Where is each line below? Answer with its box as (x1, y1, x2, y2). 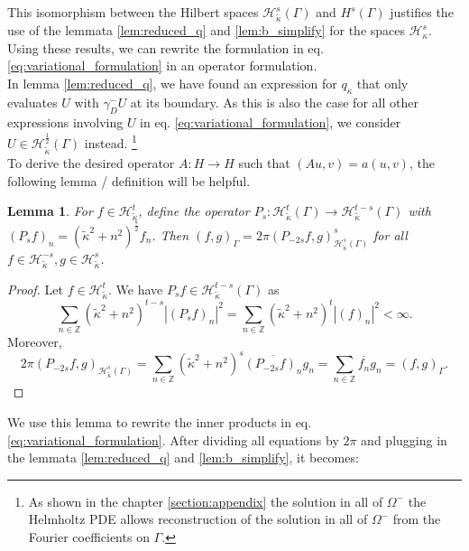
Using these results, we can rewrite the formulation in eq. (7, 38, 324, 57)
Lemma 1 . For (7, 201, 93, 220)
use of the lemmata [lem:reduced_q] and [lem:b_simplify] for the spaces (7, 21, 406, 40)
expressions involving (7, 112, 124, 131)
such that (238, 153, 290, 172)
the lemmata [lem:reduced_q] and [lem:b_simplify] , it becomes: (7, 448, 359, 467)
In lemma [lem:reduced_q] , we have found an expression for (7, 74, 337, 93)
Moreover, (7, 332, 62, 351)
